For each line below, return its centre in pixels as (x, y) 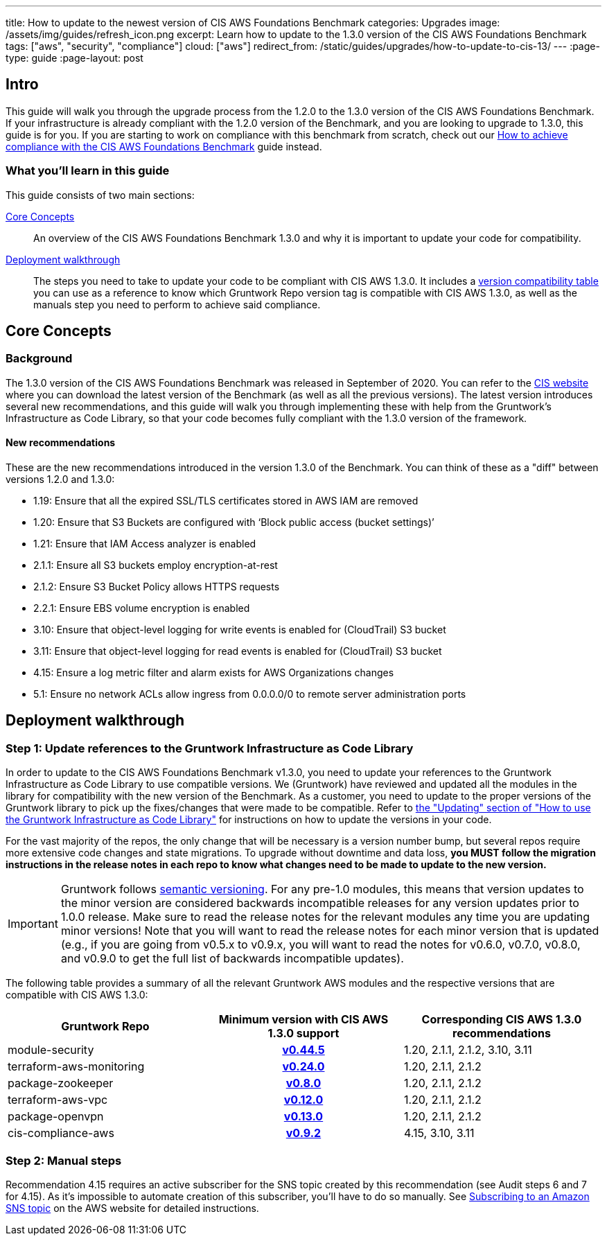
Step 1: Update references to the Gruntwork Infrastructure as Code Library (210, 748)
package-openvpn (56, 1117)
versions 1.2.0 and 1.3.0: (60, 479)
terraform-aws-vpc (58, 1100)
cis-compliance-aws (61, 1133)
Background (39, 359)
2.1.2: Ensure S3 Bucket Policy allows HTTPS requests (157, 587)
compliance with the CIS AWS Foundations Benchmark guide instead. (164, 146)
